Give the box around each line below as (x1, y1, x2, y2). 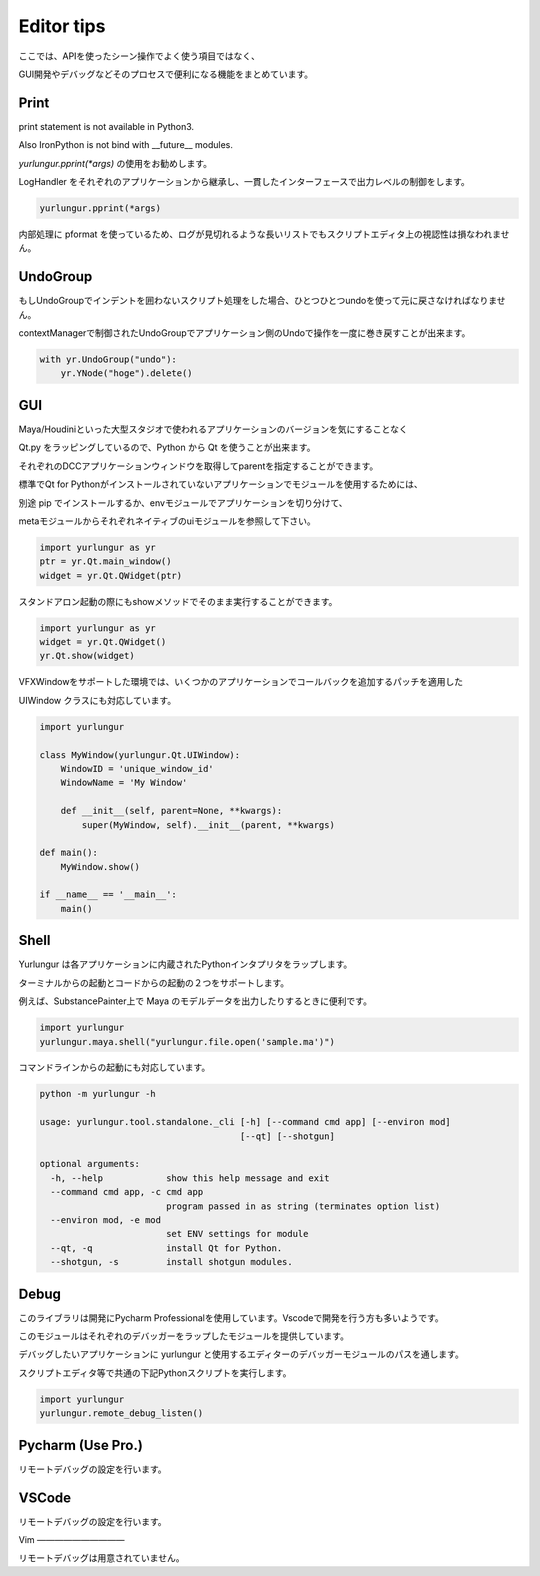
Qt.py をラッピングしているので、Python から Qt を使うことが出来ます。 (18, 441, 316, 454)
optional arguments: (39, 1158, 140, 1170)
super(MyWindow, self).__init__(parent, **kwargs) (81, 819, 335, 830)
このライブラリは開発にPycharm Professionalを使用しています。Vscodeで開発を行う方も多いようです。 (18, 1311, 444, 1324)
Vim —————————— (18, 1534, 125, 1545)
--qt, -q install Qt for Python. (50, 1242, 283, 1254)
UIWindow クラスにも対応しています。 (18, 694, 177, 706)
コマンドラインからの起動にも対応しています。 (18, 1061, 211, 1074)
